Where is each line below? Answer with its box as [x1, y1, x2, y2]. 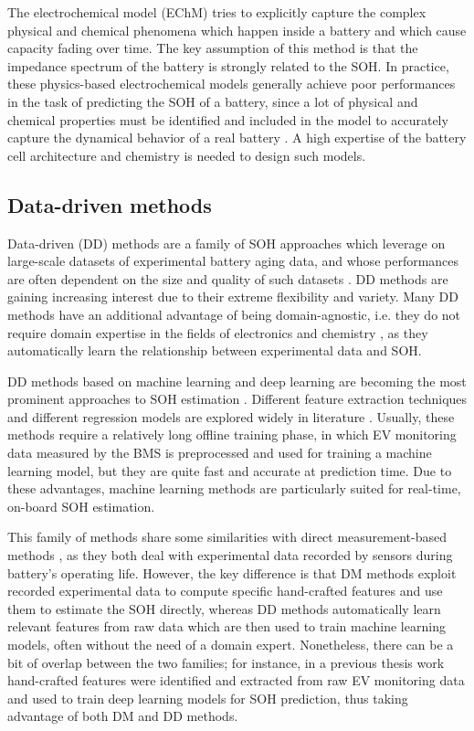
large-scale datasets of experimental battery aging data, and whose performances [7, 251, 459, 270]
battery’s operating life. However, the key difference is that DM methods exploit [7, 563, 457, 582]
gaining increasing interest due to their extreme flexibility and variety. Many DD [7, 287, 458, 306]
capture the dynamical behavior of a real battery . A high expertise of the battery [7, 128, 467, 147]
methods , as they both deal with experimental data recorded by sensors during [7, 546, 453, 565]
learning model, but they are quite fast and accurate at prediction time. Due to [7, 461, 452, 480]
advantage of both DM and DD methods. [7, 706, 238, 726]
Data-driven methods [7, 190, 212, 218]
